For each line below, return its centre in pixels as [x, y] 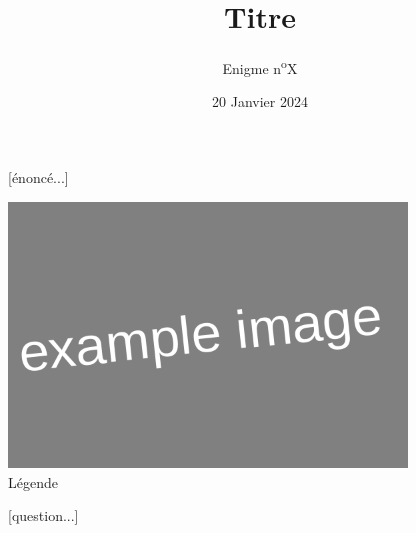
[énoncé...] [38, 176]
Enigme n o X [260, 66]
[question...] [43, 515]
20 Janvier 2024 [260, 101]
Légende [33, 481]
